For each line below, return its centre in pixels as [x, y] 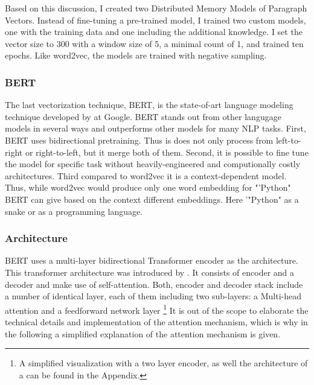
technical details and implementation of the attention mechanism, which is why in [156, 321]
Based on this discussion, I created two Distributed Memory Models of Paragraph [156, 8]
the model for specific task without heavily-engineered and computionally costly [153, 164]
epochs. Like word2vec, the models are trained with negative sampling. [136, 55]
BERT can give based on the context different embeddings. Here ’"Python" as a [152, 199]
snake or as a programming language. [74, 211]
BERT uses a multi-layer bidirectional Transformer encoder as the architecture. [152, 260]
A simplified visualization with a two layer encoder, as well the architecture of [163, 363]
